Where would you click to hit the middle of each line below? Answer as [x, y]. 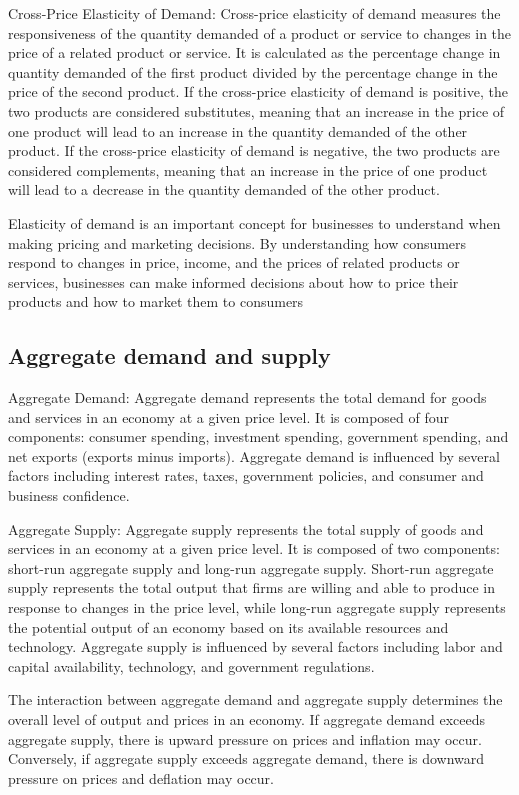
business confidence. [69, 495]
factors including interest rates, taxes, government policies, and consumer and [246, 475]
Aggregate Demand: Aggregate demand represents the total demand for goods [247, 397]
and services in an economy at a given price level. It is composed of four [228, 416]
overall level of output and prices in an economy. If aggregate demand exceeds [247, 719]
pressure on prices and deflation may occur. [141, 777]
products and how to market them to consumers [156, 301]
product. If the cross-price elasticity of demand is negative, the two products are [254, 150]
